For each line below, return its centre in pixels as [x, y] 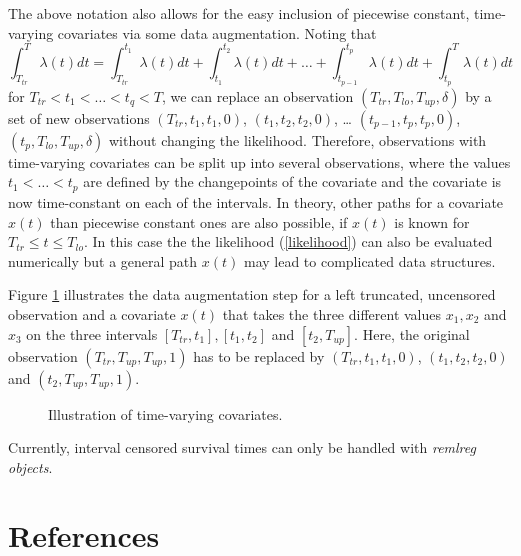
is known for [432, 221]
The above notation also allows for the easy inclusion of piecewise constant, [239, 13]
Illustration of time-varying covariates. [165, 413]
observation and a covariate [92, 313]
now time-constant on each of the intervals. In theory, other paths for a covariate [256, 201]
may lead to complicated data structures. [369, 260]
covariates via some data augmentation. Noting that [217, 32]
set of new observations [79, 117]
